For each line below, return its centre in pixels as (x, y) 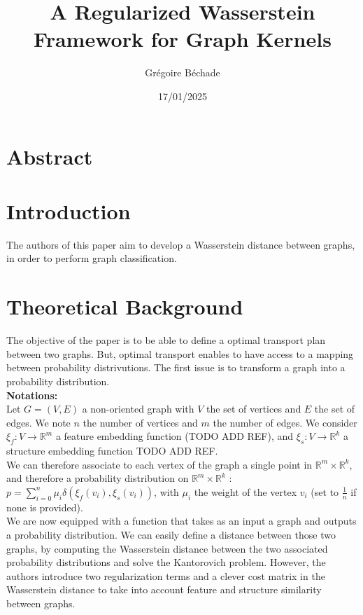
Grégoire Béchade (183, 72)
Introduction (69, 210)
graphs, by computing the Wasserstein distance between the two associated (167, 548)
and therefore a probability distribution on (98, 478)
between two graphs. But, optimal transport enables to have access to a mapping (180, 353)
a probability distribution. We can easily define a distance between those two (171, 535)
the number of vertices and (140, 422)
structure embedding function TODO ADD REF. (112, 451)
